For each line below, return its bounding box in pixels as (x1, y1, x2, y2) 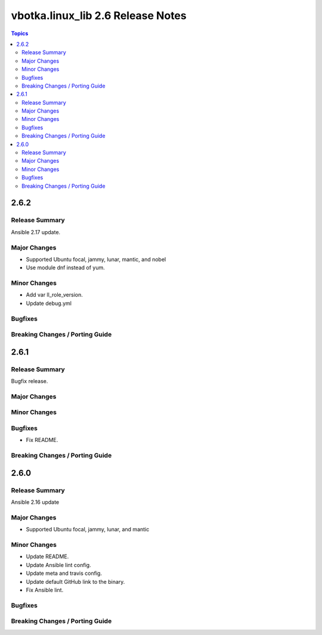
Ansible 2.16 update (11, 499, 60, 506)
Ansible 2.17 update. (11, 228, 61, 235)
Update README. (26, 553, 69, 560)
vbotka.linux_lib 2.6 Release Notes (11, 9, 187, 22)
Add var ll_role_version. (26, 291, 83, 298)
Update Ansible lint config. (26, 561, 92, 568)
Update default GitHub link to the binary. (26, 578, 125, 585)
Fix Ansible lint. (26, 586, 64, 593)
